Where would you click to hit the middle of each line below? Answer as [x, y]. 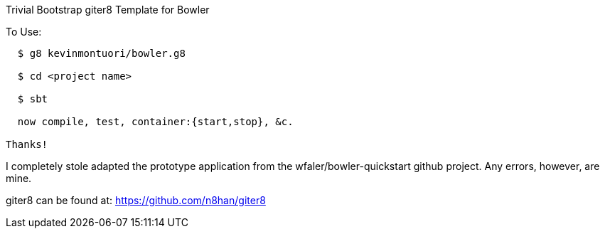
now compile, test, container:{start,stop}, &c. [155, 122]
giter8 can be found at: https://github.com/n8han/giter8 [136, 200]
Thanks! [27, 144]
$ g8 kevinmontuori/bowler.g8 [101, 53]
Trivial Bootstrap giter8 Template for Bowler [108, 10]
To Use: [24, 32]
